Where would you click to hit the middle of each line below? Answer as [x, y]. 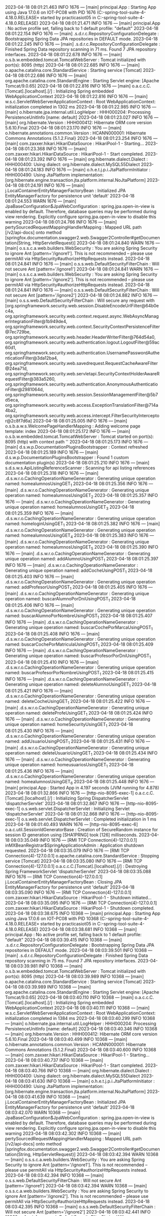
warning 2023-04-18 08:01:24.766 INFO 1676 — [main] [61, 222]
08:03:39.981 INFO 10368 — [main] [47, 966]
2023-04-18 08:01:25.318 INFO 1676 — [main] [52, 473]
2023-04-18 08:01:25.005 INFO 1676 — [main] [80, 421]
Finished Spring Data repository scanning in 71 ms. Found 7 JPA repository [81, 49]
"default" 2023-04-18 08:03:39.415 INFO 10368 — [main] [64, 940]
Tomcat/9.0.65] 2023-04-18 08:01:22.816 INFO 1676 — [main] [68, 86]
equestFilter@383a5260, [30, 379]
